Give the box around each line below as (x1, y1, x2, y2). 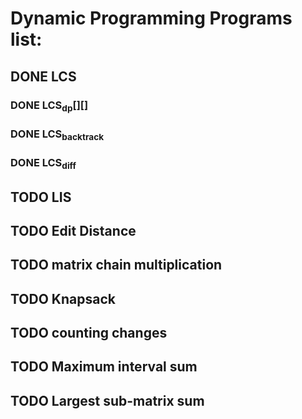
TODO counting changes (10, 325, 168, 342)
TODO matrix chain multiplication (10, 257, 223, 274)
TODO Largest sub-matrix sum (10, 392, 205, 409)
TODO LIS (10, 188, 72, 206)
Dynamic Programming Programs (10, 7, 293, 30)
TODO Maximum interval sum (10, 358, 198, 376)
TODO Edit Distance (10, 222, 137, 239)
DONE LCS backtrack (10, 127, 105, 142)
